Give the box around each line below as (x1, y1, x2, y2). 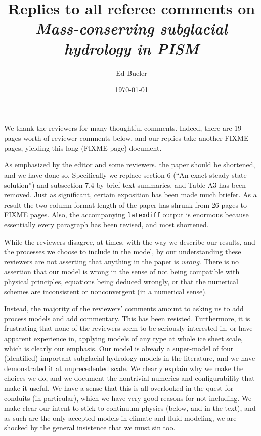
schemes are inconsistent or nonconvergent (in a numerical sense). (4, 286, 207, 296)
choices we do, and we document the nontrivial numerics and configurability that (4, 373, 255, 383)
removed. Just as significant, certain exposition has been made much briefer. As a (4, 189, 257, 200)
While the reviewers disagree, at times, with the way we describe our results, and (4, 236, 255, 247)
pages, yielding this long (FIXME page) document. (4, 142, 162, 153)
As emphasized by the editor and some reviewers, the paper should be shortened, (4, 159, 255, 170)
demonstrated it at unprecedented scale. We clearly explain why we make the (4, 362, 244, 373)
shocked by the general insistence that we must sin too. (4, 422, 176, 433)
